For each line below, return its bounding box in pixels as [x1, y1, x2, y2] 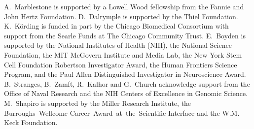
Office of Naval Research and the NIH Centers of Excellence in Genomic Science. [4, 88, 248, 98]
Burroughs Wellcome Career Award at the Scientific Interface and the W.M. [4, 107, 240, 118]
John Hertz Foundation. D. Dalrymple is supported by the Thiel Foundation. [4, 11, 238, 21]
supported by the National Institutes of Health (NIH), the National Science [4, 40, 232, 50]
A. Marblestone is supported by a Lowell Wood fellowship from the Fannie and [4, 1, 244, 11]
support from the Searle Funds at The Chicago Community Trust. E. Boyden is [4, 30, 246, 40]
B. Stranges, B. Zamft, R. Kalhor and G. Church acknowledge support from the [4, 78, 250, 89]
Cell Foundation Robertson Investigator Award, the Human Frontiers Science [4, 59, 237, 69]
